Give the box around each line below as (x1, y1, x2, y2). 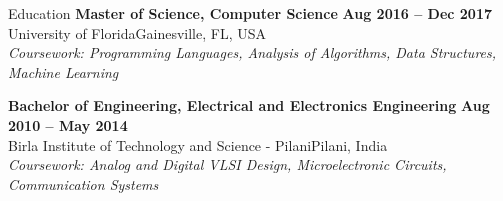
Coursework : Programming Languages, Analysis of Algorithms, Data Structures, (8, 42, 497, 63)
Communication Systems (8, 173, 159, 194)
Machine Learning (8, 61, 119, 82)
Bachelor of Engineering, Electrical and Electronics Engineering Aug (8, 95, 490, 116)
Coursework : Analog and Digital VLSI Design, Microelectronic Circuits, (8, 154, 447, 175)
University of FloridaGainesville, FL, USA (8, 22, 267, 43)
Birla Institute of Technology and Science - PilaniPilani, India (8, 134, 388, 155)
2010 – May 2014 (8, 114, 128, 135)
